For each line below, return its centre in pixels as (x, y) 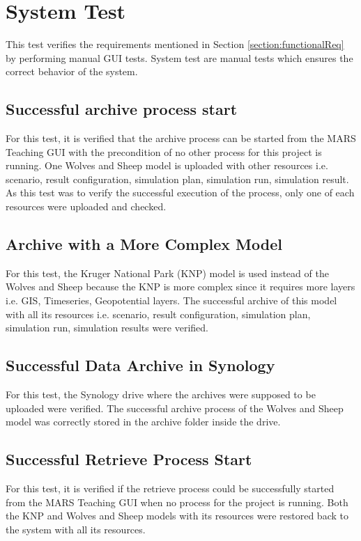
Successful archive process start (122, 109)
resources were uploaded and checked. (86, 206)
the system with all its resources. (76, 529)
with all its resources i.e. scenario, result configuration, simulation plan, (158, 314)
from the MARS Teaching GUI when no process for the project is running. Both (177, 502)
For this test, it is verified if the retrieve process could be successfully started (170, 488)
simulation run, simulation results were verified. (107, 328)
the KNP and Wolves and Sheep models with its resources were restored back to (177, 516)
